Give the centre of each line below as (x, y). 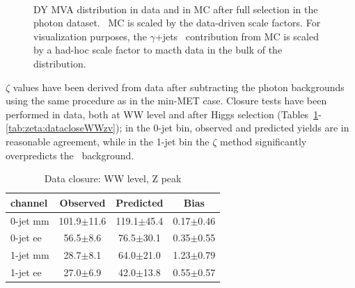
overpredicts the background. (70, 155)
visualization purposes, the (90, 36)
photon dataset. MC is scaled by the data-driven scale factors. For (177, 23)
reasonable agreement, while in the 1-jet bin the (108, 141)
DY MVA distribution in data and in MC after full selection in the (176, 9)
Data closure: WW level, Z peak (113, 178)
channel (29, 202)
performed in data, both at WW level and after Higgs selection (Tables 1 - (164, 114)
